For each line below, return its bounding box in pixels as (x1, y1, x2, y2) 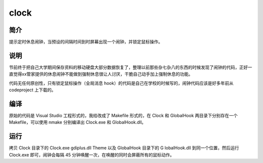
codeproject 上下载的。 (9, 87, 56, 93)
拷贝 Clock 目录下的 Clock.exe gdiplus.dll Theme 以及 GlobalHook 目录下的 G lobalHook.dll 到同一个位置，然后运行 (9, 145, 240, 151)
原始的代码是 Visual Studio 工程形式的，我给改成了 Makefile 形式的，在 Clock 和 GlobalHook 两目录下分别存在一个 (9, 113, 238, 119)
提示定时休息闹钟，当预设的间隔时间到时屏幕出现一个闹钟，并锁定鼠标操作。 (9, 39, 163, 45)
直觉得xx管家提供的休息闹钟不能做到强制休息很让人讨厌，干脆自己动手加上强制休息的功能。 (9, 71, 193, 77)
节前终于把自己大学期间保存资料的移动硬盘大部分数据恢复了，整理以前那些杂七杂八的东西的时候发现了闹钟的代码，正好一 (9, 64, 252, 70)
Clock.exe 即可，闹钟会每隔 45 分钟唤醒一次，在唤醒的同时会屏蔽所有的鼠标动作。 (9, 152, 175, 158)
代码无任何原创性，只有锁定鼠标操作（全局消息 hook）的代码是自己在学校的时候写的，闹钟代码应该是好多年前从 (9, 80, 234, 86)
